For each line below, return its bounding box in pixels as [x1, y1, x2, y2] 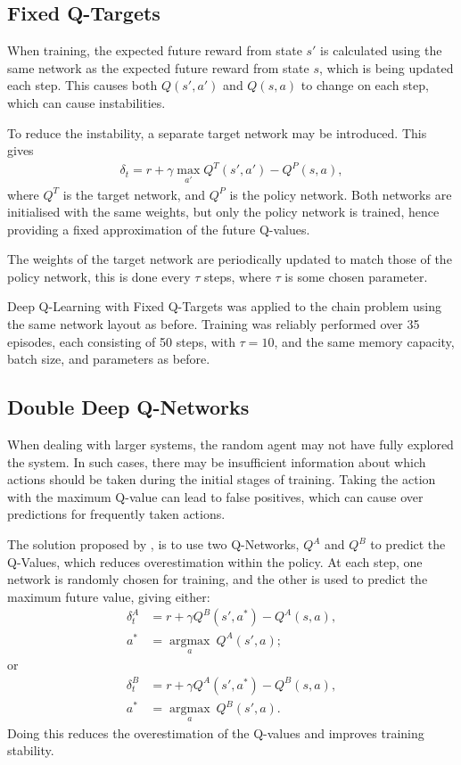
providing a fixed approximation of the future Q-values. [7, 219, 310, 238]
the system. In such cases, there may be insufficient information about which [7, 452, 426, 471]
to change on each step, [300, 76, 429, 95]
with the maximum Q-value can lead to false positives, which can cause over [7, 487, 424, 506]
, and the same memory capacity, [274, 332, 455, 350]
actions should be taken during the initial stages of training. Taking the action [7, 470, 436, 489]
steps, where [204, 267, 271, 285]
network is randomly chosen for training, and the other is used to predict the [7, 570, 428, 588]
